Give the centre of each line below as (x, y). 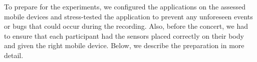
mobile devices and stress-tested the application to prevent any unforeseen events (128, 16)
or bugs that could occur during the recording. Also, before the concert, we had (126, 26)
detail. (14, 55)
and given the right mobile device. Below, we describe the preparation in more (124, 45)
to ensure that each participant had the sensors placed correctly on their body (124, 35)
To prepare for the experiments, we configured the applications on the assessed (125, 6)
